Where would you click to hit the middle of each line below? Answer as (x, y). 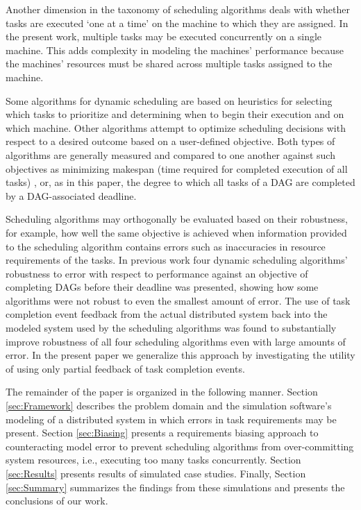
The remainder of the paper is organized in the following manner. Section (162, 392)
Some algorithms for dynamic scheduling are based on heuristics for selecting (169, 100)
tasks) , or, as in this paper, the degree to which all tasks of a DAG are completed (180, 182)
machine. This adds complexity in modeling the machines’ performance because (175, 50)
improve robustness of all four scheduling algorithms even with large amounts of (176, 341)
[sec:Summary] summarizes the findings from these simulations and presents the (175, 487)
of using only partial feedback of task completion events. (125, 368)
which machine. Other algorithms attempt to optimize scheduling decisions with (176, 127)
